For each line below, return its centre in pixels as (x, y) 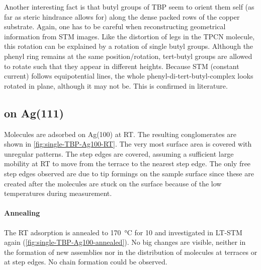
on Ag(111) (34, 113)
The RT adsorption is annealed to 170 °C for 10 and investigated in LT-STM (123, 232)
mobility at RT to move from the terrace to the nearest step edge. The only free (127, 163)
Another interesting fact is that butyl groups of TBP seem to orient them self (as (129, 7)
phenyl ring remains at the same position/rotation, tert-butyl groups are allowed (128, 56)
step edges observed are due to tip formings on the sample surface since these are (129, 173)
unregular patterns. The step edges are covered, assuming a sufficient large (119, 153)
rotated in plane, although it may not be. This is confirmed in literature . (116, 85)
